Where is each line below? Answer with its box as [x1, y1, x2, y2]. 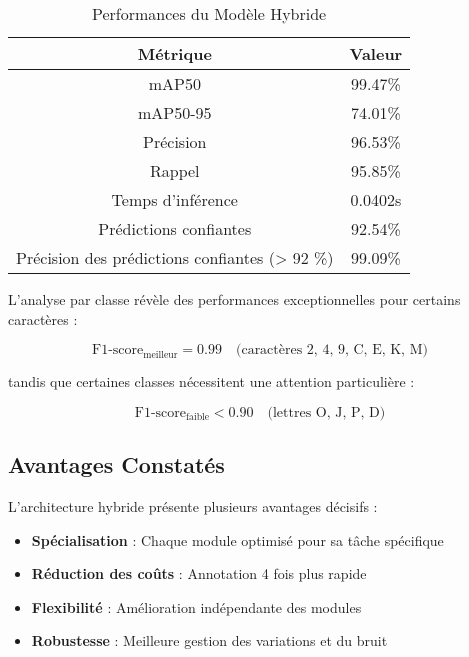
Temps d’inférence [111, 188, 238, 211]
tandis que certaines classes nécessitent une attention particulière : [8, 371, 415, 392]
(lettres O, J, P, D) [267, 405, 386, 420]
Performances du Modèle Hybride [91, 2, 327, 25]
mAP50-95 [137, 101, 212, 124]
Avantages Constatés [8, 449, 225, 480]
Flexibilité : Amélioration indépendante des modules [31, 596, 362, 617]
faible [186, 412, 210, 423]
